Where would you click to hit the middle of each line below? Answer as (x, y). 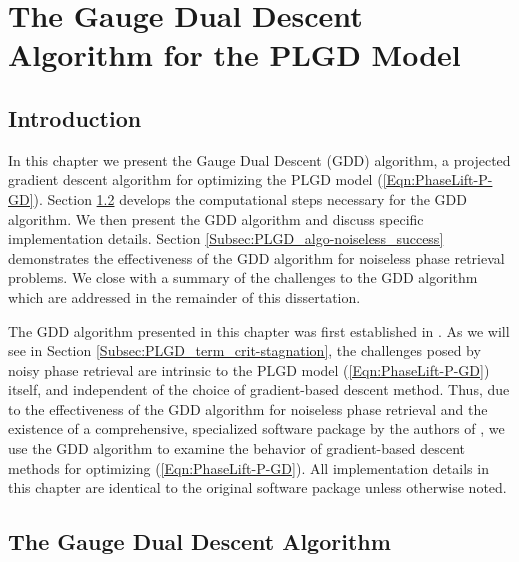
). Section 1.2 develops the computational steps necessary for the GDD (250, 198)
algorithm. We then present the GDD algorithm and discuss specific (216, 218)
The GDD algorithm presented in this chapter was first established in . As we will (259, 330)
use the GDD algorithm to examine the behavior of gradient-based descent (236, 448)
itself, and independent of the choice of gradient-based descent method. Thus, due (259, 389)
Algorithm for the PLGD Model (234, 54)
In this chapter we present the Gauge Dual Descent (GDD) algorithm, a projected (259, 159)
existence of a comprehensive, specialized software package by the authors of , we (256, 428)
